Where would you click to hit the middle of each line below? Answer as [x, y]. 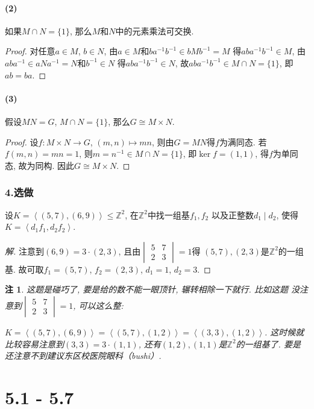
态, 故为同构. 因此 [40, 165]
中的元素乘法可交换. [155, 30]
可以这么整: [101, 305]
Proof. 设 [22, 141]
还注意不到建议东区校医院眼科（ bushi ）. [83, 356]
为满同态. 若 [243, 141]
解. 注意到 [24, 251]
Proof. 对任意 [30, 51]
